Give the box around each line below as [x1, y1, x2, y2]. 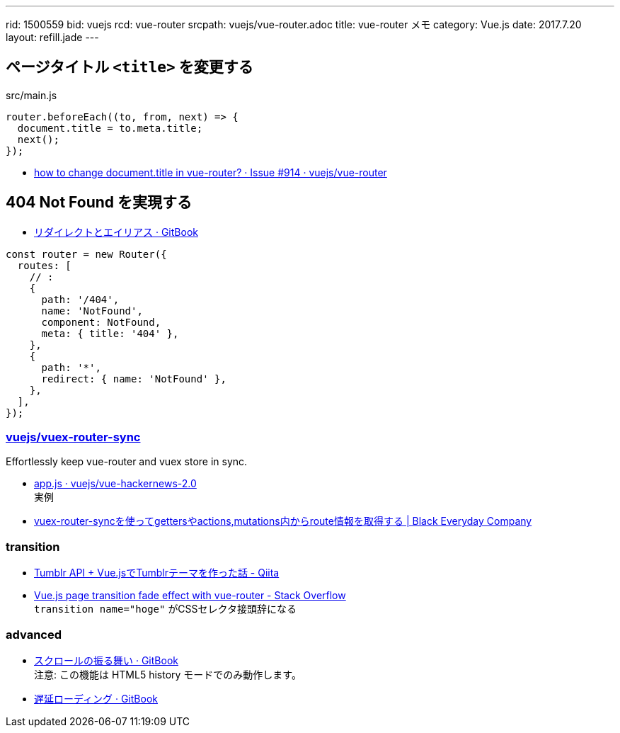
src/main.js [6, 89, 57, 101]
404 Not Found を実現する [6, 193, 193, 212]
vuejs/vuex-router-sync [6, 430, 141, 445]
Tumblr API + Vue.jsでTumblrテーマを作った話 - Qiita [34, 567, 280, 579]
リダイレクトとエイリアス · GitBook [34, 225, 198, 238]
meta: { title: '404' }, [41, 327, 179, 339]
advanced [6, 627, 62, 642]
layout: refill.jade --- [6, 31, 99, 43]
